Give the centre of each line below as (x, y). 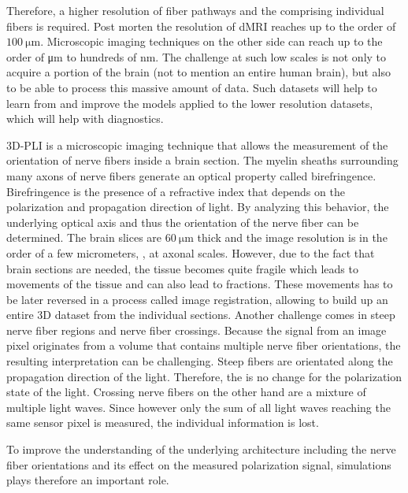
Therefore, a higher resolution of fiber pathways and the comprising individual (195, 10)
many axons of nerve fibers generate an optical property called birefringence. (191, 175)
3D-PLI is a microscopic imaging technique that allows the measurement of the (197, 145)
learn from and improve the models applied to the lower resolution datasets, (190, 103)
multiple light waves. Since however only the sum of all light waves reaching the (198, 407)
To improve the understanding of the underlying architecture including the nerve (201, 449)
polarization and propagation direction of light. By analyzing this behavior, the (198, 207)
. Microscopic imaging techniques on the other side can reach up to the (211, 41)
